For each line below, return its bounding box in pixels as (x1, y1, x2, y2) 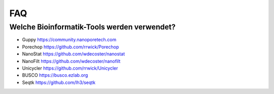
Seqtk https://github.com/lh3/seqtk (22, 79, 96, 85)
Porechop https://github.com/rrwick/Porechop (22, 44, 119, 50)
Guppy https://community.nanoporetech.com (22, 37, 117, 43)
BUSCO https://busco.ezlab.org (22, 72, 88, 78)
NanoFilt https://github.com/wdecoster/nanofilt (22, 58, 121, 64)
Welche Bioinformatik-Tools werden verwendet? (9, 22, 176, 32)
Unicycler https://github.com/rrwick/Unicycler (22, 65, 118, 71)
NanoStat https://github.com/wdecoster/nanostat (22, 51, 125, 57)
